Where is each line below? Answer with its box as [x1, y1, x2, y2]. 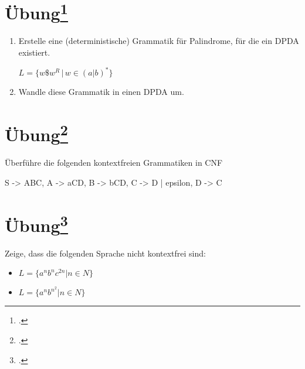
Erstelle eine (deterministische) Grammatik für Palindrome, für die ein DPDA [18, 35, 299, 47]
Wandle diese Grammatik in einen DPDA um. [18, 86, 184, 98]
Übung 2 [5, 119, 68, 146]
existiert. [18, 46, 50, 59]
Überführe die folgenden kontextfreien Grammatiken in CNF [5, 156, 223, 169]
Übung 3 [5, 210, 68, 237]
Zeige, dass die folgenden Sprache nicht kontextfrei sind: [5, 247, 206, 259]
